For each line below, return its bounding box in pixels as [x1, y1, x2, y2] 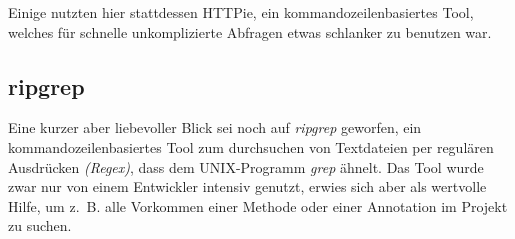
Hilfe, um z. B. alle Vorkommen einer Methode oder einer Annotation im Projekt [8, 195, 508, 216]
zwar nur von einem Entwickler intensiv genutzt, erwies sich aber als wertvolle [8, 176, 487, 197]
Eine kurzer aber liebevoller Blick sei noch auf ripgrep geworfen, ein [8, 117, 422, 138]
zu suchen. [8, 215, 72, 236]
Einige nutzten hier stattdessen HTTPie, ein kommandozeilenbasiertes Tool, [8, 2, 474, 22]
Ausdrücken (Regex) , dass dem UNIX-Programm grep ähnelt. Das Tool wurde [8, 156, 484, 177]
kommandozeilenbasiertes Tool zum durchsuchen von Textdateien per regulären [8, 136, 494, 157]
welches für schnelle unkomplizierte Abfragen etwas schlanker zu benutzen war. [8, 21, 492, 42]
